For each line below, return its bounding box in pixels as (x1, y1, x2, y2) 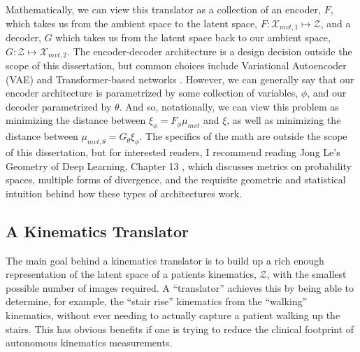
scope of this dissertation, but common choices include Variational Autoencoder (6, 58, 347, 73)
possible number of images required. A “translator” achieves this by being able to (6, 280, 354, 295)
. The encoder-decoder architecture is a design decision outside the (67, 43, 352, 58)
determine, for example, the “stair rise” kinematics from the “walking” (6, 294, 308, 309)
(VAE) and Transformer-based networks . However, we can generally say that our (6, 71, 354, 86)
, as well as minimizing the (226, 113, 341, 127)
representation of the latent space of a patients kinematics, (6, 267, 257, 281)
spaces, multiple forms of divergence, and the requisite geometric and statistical (6, 172, 346, 187)
